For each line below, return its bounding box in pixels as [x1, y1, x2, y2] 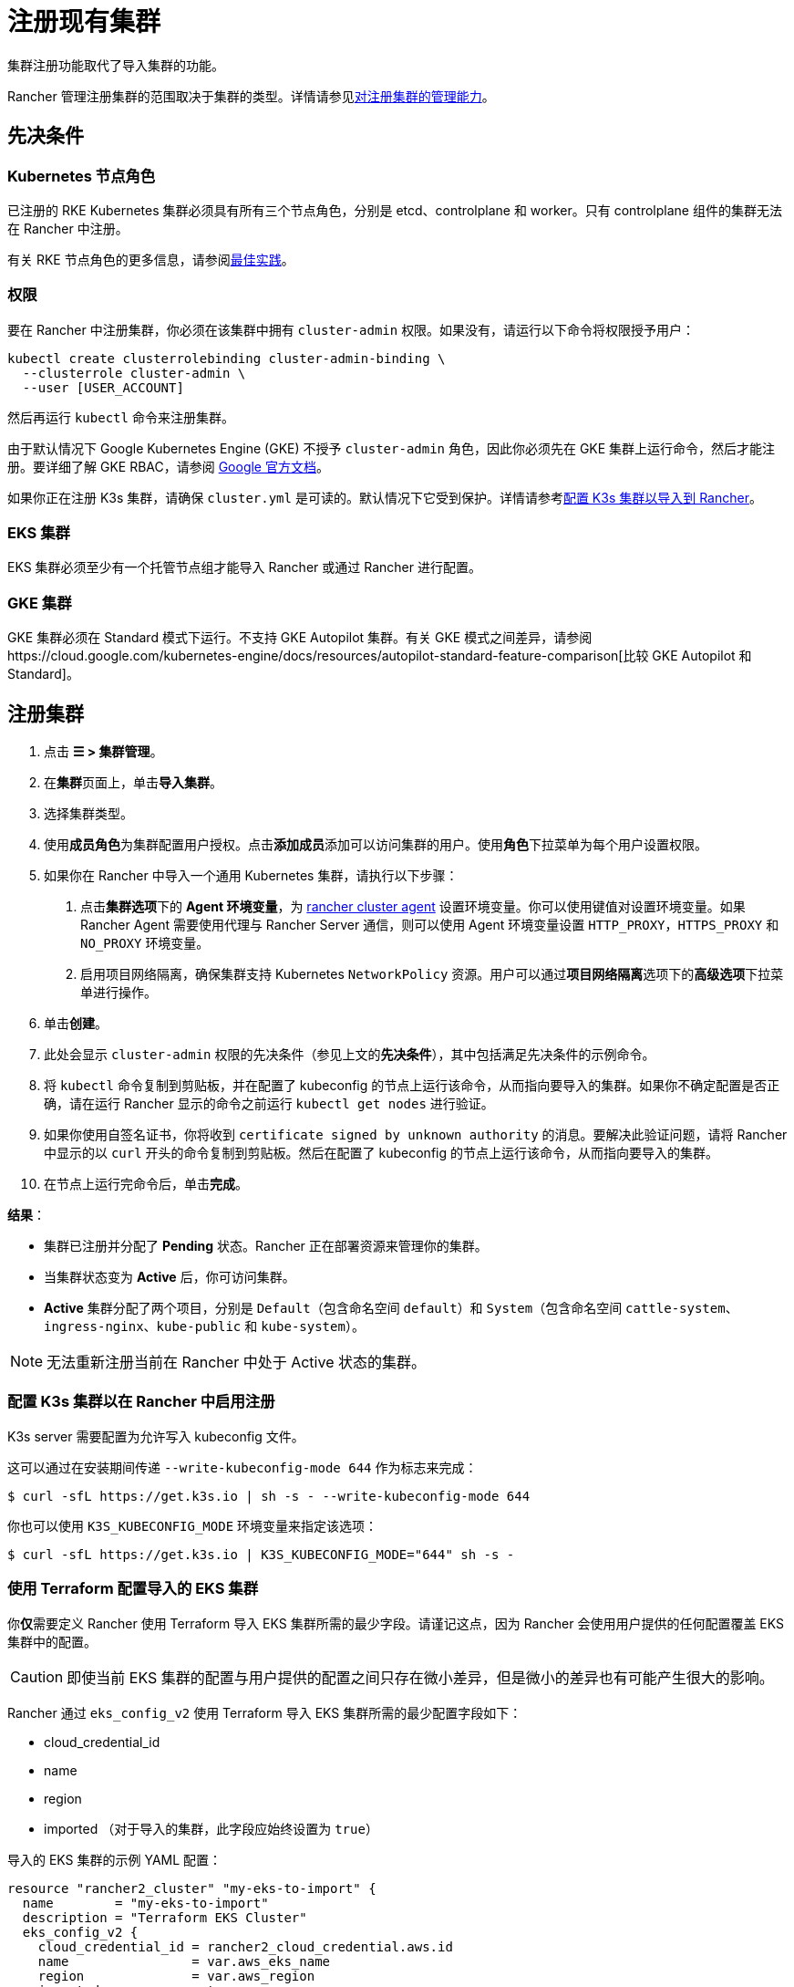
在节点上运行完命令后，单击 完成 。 [44, 1176, 248, 1192]
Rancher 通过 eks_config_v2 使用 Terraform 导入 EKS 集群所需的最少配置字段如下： [7, 1704, 522, 1721]
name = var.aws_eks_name [37, 1953, 331, 1969]
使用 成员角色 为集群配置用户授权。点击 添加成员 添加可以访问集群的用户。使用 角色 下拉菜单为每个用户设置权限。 [44, 837, 707, 853]
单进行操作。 [80, 984, 157, 1001]
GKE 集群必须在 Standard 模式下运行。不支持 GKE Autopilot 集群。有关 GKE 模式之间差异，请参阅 [7, 629, 593, 646]
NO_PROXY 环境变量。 [80, 935, 210, 952]
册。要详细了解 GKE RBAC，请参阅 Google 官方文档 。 [7, 458, 329, 474]
